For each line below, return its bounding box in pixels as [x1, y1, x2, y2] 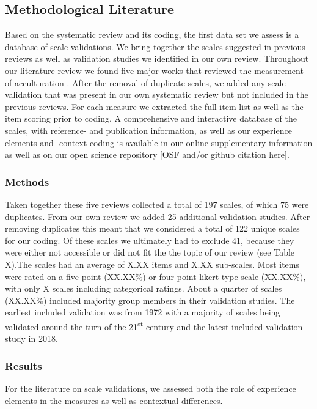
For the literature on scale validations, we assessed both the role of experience [5, 381, 296, 394]
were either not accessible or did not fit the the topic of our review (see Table [5, 246, 295, 259]
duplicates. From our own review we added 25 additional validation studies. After [5, 210, 310, 223]
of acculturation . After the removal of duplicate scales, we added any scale [5, 76, 286, 89]
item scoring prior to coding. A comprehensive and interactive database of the [5, 112, 297, 125]
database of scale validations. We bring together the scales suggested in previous [5, 40, 305, 53]
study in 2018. [5, 332, 58, 345]
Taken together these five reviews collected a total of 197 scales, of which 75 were [5, 197, 309, 210]
